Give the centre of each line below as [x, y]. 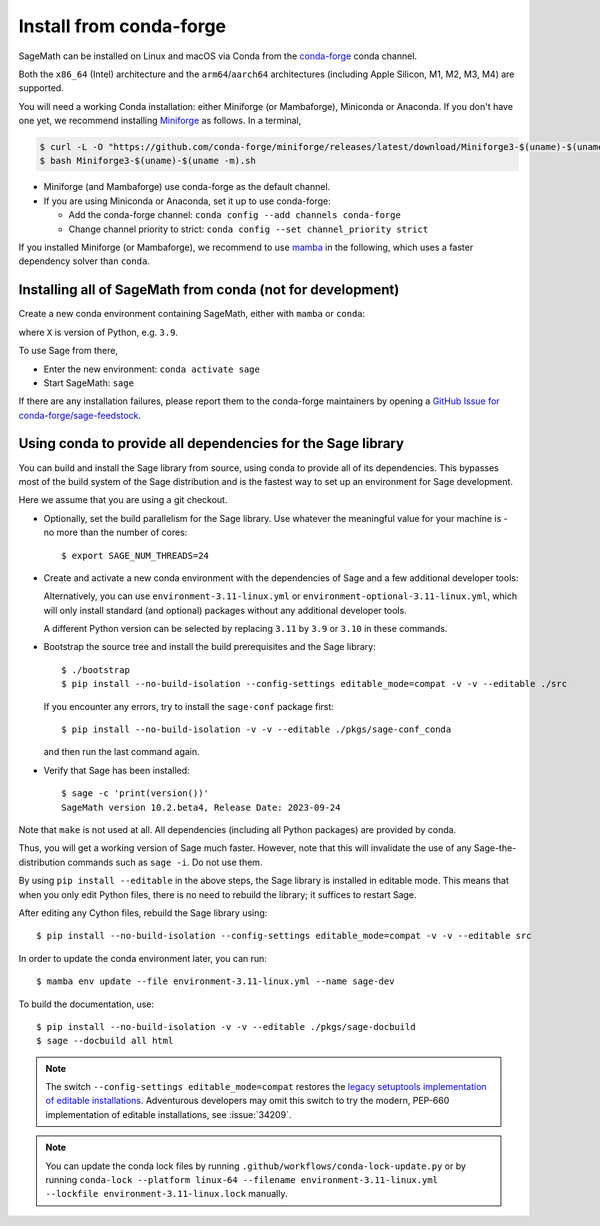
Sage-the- [495, 848]
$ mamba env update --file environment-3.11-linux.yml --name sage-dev [215, 981]
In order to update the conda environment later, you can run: [142, 958]
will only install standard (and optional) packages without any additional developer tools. [225, 610]
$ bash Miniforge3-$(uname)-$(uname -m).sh [148, 161]
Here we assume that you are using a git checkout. [123, 500]
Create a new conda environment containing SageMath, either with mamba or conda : [192, 314]
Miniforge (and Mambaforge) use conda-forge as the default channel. [187, 187]
